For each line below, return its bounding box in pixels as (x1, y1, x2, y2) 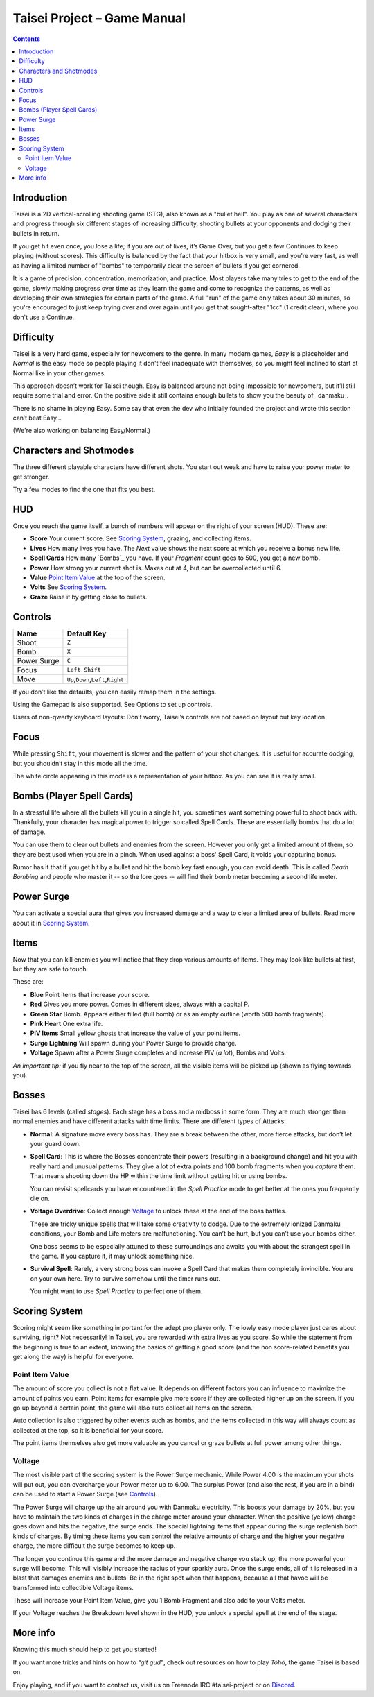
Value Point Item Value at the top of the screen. (30, 573, 166, 582)
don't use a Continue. (12, 313, 75, 321)
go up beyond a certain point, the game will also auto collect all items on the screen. (12, 1404, 253, 1412)
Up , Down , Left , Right (66, 674, 125, 683)
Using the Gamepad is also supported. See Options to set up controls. (12, 701, 213, 709)
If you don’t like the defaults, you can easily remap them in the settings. (12, 688, 217, 696)
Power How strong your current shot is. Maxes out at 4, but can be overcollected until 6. (30, 563, 282, 572)
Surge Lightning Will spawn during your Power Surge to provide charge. (30, 1039, 237, 1047)
